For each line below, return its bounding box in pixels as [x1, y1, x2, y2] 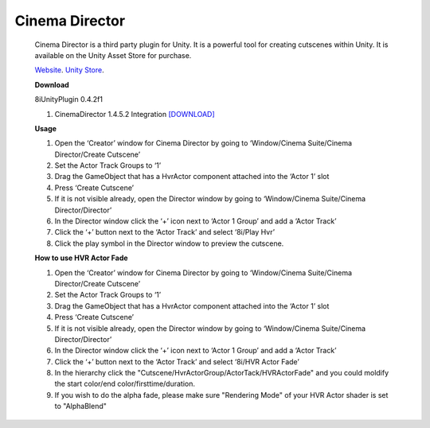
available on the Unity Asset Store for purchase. [34, 50, 192, 60]
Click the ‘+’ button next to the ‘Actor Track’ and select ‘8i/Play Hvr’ [54, 228, 275, 237]
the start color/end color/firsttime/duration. [54, 379, 195, 389]
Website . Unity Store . [34, 65, 105, 75]
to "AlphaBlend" [54, 402, 107, 411]
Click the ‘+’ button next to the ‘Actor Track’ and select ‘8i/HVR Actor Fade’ [54, 356, 300, 366]
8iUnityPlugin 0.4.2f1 [34, 95, 104, 104]
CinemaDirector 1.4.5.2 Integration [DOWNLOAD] [54, 109, 215, 119]
